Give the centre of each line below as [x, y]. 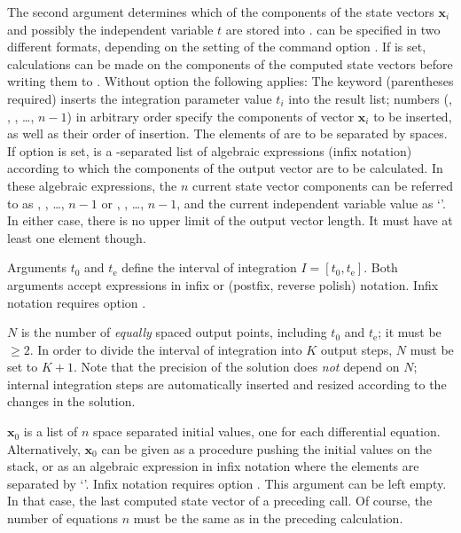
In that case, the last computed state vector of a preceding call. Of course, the [220, 501]
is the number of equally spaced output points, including [174, 332]
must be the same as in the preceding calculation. [268, 518]
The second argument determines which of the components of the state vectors [221, 12]
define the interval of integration [209, 267]
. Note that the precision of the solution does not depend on [236, 367]
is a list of [51, 431]
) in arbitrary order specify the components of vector [211, 116]
